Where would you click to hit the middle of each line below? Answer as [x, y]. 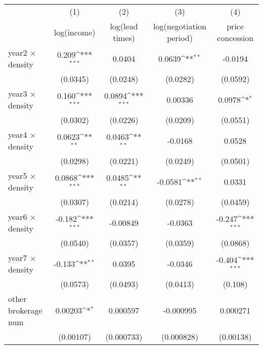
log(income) [75, 32]
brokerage [25, 310]
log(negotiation [180, 26]
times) [124, 38]
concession [235, 38]
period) [180, 38]
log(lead [124, 26]
